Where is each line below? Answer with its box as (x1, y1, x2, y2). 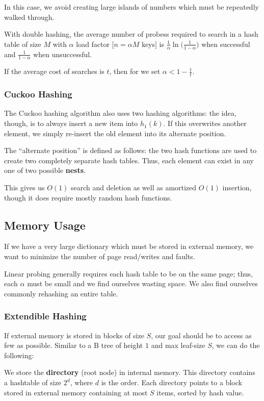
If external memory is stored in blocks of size (4, 330, 144, 340)
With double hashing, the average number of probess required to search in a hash (4, 29, 258, 39)
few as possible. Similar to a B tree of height (4, 340, 143, 350)
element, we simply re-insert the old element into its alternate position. (4, 128, 226, 138)
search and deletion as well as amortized (71, 182, 197, 193)
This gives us (4, 182, 45, 193)
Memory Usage (4, 217, 86, 233)
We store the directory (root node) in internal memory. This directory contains (4, 367, 255, 378)
